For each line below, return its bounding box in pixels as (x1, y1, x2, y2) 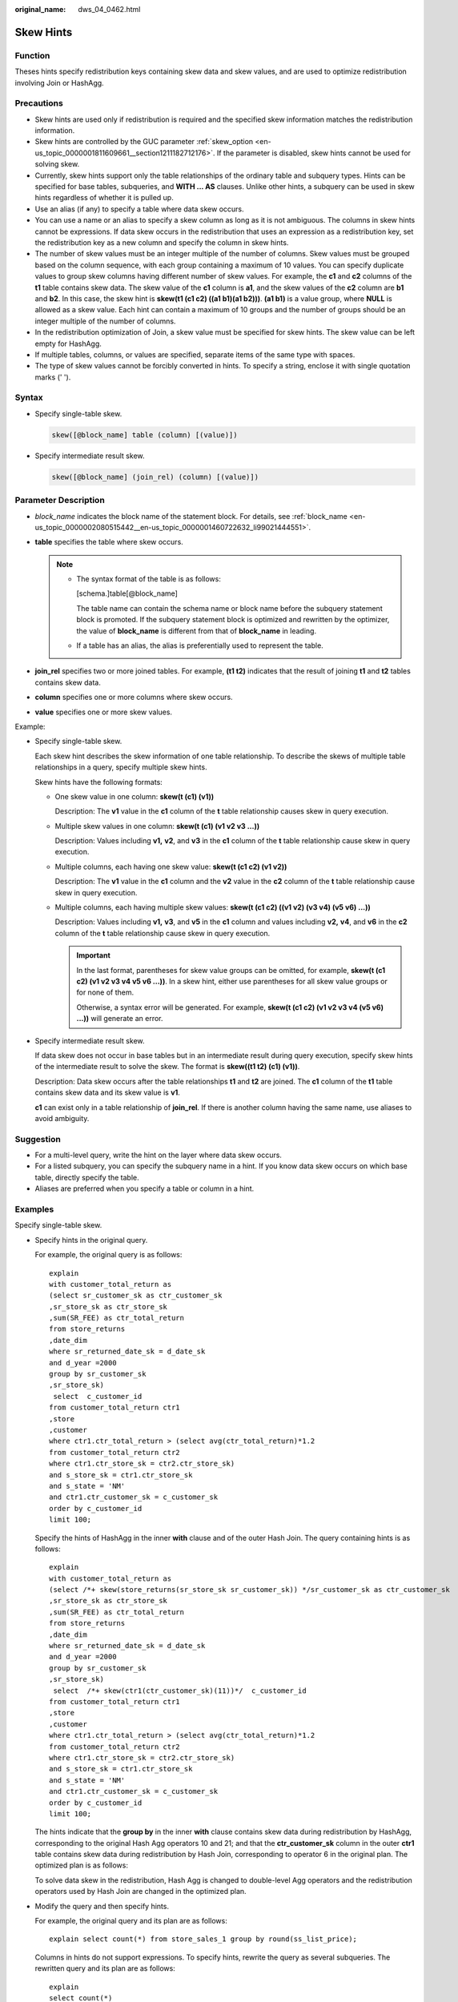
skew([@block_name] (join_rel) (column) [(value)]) (51, 472, 259, 481)
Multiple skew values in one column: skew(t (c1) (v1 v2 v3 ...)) (54, 821, 260, 830)
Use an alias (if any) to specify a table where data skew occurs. (34, 204, 244, 214)
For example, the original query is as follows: (34, 1250, 183, 1260)
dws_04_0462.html (78, 5, 141, 14)
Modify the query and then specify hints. (34, 1901, 170, 1911)
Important (76, 951, 111, 960)
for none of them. (76, 987, 135, 997)
